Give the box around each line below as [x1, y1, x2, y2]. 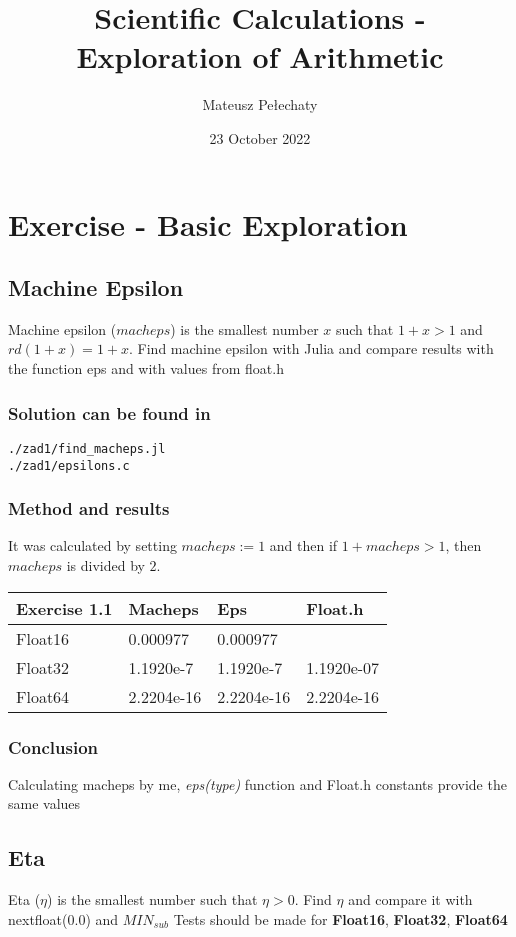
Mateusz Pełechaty [202, 94, 318, 115]
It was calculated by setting [8, 535, 177, 556]
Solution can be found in [8, 400, 211, 425]
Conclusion [8, 734, 98, 759]
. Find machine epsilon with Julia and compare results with [129, 338, 494, 359]
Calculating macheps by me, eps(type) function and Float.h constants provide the [8, 773, 507, 794]
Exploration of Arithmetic [76, 36, 444, 77]
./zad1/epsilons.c [8, 458, 130, 473]
